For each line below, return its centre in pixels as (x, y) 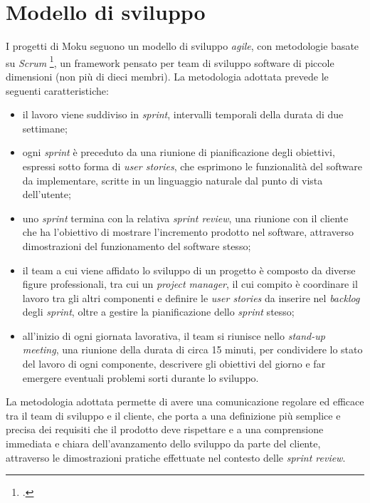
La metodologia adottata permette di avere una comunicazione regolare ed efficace (185, 401)
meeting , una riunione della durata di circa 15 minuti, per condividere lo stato (192, 349)
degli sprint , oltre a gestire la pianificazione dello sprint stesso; (158, 312)
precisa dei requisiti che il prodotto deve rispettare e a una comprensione (165, 429)
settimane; (45, 128)
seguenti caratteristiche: (57, 90)
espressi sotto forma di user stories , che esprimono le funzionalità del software (192, 166)
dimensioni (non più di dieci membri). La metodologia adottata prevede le (167, 76)
